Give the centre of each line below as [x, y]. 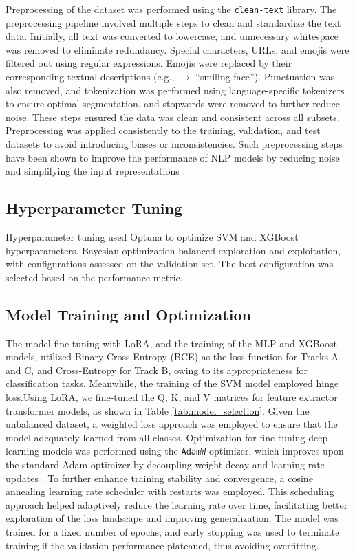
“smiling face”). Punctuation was [265, 77]
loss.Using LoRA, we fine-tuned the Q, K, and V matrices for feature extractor [172, 396]
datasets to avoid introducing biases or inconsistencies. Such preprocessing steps [174, 144]
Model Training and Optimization [128, 314]
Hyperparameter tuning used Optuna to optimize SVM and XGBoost [152, 236]
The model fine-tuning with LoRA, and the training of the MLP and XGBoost [171, 343]
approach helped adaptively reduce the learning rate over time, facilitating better [177, 504]
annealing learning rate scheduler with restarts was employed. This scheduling [170, 491]
